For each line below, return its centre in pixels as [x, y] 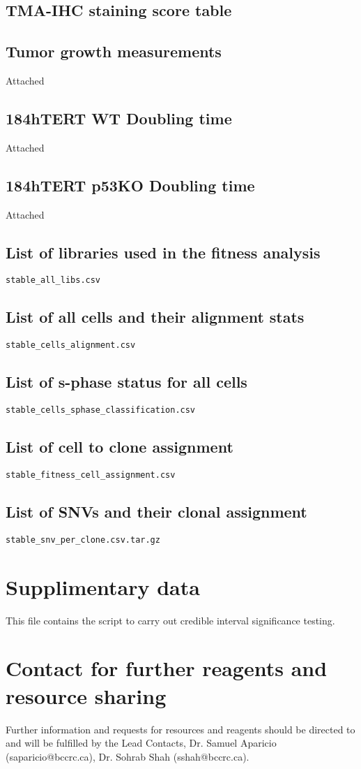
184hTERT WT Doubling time [119, 118]
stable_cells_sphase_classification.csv [101, 410]
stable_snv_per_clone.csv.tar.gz [83, 540]
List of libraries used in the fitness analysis [163, 252]
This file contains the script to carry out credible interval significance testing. [170, 620]
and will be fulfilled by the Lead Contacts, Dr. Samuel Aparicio [141, 743]
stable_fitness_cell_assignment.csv [91, 475]
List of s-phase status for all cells [126, 382]
